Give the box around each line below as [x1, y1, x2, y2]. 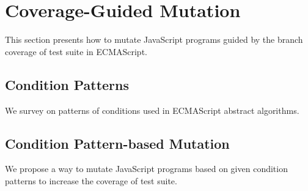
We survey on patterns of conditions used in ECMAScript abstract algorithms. [5, 103, 299, 116]
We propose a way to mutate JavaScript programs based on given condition [5, 162, 288, 175]
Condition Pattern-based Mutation [5, 133, 230, 152]
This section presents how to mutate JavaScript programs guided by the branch [5, 33, 303, 46]
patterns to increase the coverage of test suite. [5, 174, 177, 187]
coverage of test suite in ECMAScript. [5, 45, 147, 58]
